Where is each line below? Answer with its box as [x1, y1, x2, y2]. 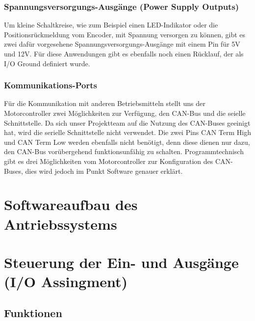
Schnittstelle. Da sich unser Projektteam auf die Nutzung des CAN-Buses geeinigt [4, 117, 251, 128]
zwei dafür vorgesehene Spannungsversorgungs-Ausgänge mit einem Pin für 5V [4, 39, 240, 49]
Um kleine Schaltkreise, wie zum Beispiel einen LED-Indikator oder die [4, 20, 218, 30]
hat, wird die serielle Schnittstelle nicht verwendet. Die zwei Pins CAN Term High [4, 127, 251, 137]
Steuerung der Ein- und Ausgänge [4, 252, 239, 272]
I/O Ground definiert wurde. [4, 58, 90, 68]
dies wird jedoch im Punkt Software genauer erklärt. [25, 165, 183, 176]
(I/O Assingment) [4, 271, 128, 292]
